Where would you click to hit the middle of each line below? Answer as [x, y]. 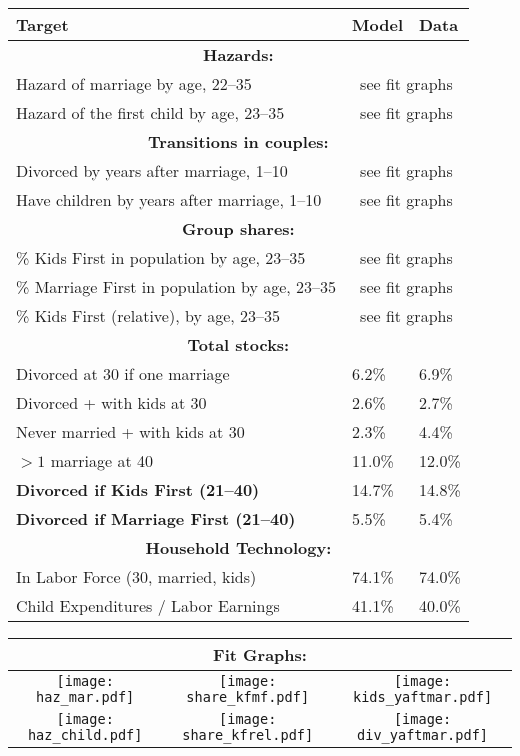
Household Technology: [238, 547]
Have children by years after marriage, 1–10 [169, 199]
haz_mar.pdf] [85, 697]
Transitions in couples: [238, 141]
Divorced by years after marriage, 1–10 [152, 170]
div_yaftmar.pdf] [423, 735]
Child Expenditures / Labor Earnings [148, 605]
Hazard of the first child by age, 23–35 [150, 112]
